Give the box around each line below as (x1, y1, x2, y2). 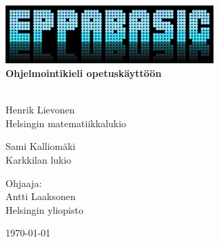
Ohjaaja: (6, 175, 42, 190)
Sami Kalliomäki (6, 139, 76, 153)
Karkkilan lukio (6, 153, 72, 167)
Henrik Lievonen (6, 102, 75, 117)
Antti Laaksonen (6, 189, 76, 203)
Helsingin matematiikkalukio (6, 115, 127, 130)
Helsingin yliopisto (6, 202, 83, 217)
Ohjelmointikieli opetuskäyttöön (6, 66, 162, 80)
